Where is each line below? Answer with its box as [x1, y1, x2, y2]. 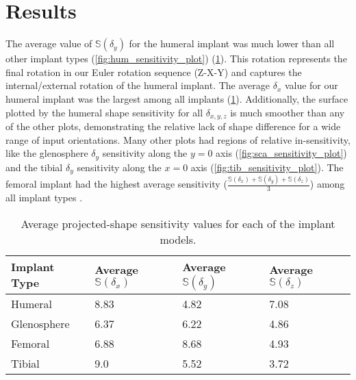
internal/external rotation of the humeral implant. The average [5, 78, 270, 92]
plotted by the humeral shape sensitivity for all [5, 105, 203, 119]
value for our [284, 78, 338, 92]
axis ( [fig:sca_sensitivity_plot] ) [216, 146, 347, 160]
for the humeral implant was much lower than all [129, 36, 335, 51]
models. [160, 231, 196, 247]
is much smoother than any [230, 105, 345, 119]
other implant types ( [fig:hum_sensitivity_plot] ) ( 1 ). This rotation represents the [5, 51, 347, 66]
